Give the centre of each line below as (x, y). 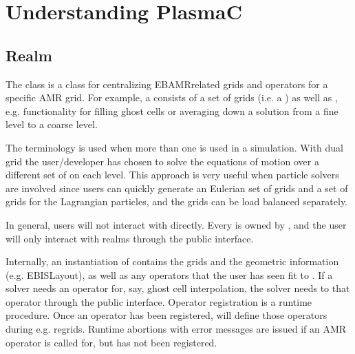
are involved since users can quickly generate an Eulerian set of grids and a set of (177, 188)
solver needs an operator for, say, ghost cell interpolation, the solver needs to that (178, 288)
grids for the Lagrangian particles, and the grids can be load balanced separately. (176, 201)
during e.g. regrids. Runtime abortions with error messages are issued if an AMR (176, 329)
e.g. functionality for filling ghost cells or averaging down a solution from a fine (172, 111)
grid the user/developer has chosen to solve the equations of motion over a (162, 161)
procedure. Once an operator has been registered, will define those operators (166, 315)
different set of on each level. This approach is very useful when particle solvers (172, 175)
